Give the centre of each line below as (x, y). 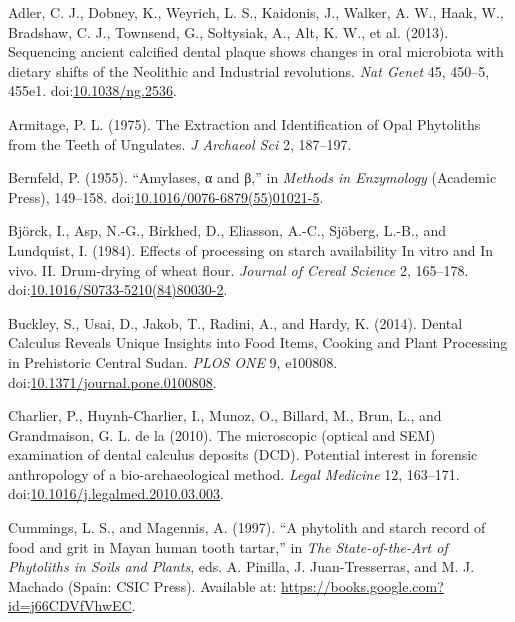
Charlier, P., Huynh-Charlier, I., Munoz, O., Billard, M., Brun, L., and (225, 415)
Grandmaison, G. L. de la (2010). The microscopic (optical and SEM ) (222, 434)
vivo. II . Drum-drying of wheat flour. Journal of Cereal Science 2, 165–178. (238, 269)
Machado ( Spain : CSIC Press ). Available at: (142, 585)
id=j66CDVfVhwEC (70, 605)
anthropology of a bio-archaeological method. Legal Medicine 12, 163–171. (234, 473)
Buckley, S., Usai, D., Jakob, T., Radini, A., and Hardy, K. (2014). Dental (235, 322)
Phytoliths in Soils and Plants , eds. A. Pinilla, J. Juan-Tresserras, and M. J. (241, 566)
